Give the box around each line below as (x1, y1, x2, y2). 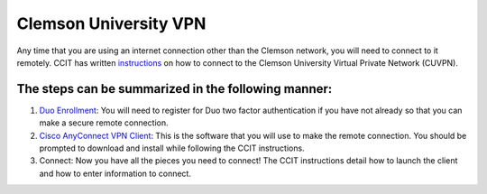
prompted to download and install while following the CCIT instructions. (39, 143, 306, 153)
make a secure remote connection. (39, 117, 169, 128)
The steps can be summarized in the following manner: (16, 81, 333, 97)
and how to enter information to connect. (39, 168, 191, 179)
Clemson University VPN (16, 14, 207, 33)
